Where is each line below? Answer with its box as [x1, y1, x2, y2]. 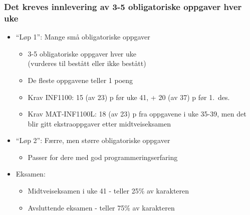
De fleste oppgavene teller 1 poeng [28, 74, 133, 85]
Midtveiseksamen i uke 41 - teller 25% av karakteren [28, 185, 189, 196]
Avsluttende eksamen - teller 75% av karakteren [28, 202, 175, 212]
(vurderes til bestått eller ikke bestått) [28, 58, 146, 68]
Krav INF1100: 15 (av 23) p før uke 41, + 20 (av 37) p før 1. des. [28, 91, 230, 102]
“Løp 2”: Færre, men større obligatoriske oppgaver [16, 135, 170, 145]
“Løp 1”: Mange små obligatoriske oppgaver [16, 31, 150, 42]
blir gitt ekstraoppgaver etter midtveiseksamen [28, 118, 171, 128]
